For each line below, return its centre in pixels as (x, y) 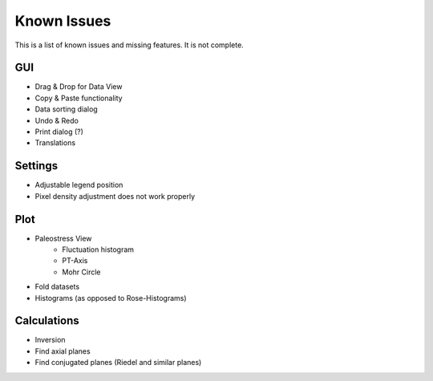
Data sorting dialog (66, 109)
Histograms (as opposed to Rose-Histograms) (111, 298)
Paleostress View (63, 238)
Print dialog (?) (59, 132)
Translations (55, 143)
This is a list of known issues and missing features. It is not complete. (129, 45)
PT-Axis (75, 261)
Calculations (47, 321)
